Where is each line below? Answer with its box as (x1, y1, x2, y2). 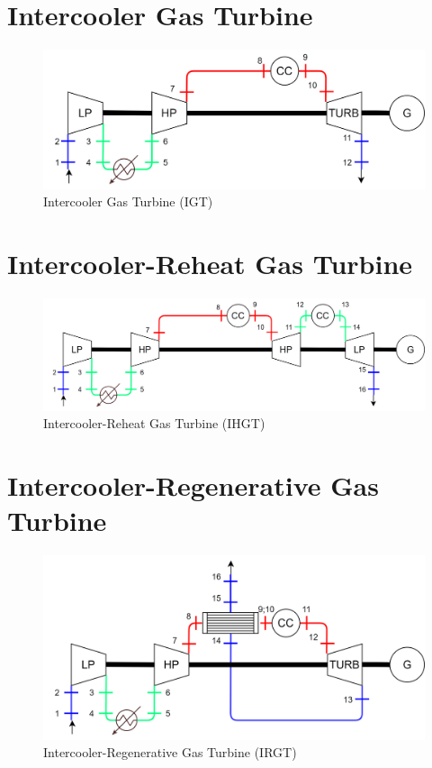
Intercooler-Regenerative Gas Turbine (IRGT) (43, 743, 297, 762)
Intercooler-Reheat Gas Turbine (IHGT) (43, 414, 265, 433)
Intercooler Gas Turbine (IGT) (43, 192, 213, 211)
